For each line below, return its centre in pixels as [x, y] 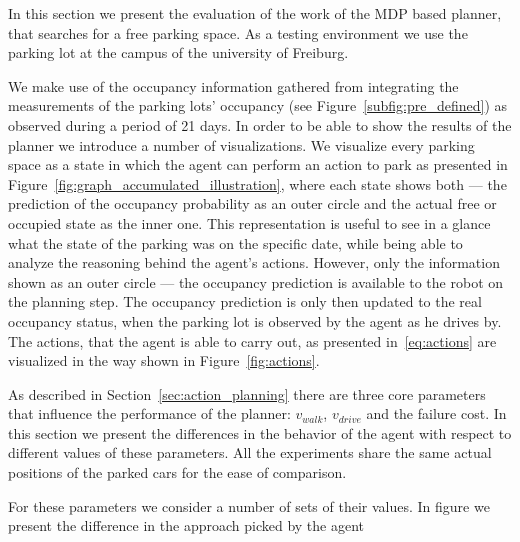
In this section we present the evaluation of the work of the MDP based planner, [255, 13]
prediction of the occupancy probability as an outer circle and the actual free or [252, 203]
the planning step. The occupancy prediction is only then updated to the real [245, 301]
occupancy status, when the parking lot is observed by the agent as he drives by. [255, 320]
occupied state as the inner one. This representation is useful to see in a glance [249, 222]
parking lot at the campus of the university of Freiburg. [178, 52]
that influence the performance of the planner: [149, 413]
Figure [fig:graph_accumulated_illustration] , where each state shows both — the [257, 183]
